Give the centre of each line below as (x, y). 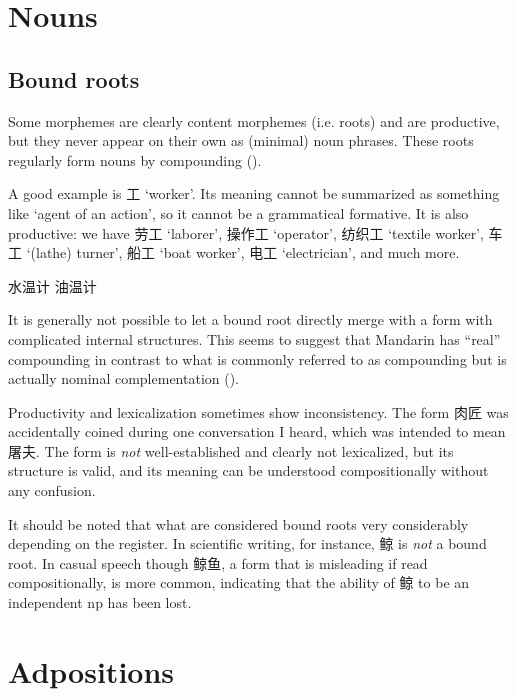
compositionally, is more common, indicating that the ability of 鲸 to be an (239, 582)
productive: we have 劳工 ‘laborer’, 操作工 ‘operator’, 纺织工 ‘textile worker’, (246, 232)
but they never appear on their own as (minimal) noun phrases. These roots (241, 140)
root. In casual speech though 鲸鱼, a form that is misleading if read (218, 562)
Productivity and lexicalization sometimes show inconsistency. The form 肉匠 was (258, 411)
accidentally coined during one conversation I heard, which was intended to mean (257, 431)
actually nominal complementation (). (124, 378)
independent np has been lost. (100, 602)
